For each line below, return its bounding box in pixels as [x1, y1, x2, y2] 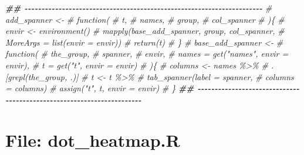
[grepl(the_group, [5, 70, 67, 82]
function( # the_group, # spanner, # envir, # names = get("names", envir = [5, 47, 289, 60]
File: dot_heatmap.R [5, 128, 180, 151]
